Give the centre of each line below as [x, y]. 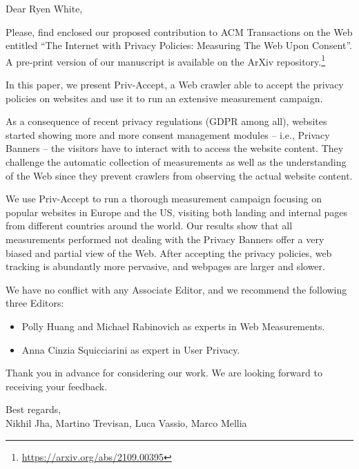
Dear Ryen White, [44, 8]
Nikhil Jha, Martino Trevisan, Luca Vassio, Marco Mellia [126, 422]
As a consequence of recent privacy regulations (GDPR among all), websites [166, 121]
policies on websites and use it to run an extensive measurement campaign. [164, 98]
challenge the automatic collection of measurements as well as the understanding [176, 162]
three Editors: [35, 303]
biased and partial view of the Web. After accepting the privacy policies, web [169, 252]
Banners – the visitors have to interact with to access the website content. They [175, 148]
